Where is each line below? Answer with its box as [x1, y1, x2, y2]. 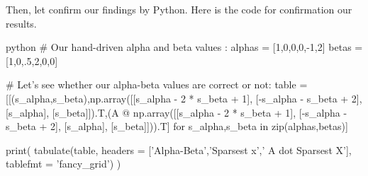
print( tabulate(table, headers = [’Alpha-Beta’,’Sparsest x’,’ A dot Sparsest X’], [6, 142, 352, 157]
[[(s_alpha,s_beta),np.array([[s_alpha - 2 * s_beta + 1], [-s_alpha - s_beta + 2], [6, 90, 362, 105]
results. [6, 16, 37, 30]
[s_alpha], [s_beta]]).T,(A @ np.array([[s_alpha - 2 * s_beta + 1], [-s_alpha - [6, 105, 347, 119]
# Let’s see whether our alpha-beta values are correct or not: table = [6, 77, 308, 92]
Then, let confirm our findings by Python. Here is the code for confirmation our [6, 2, 352, 16]
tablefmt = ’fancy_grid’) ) [6, 156, 121, 171]
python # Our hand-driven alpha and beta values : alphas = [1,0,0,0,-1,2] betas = [6, 40, 363, 54]
